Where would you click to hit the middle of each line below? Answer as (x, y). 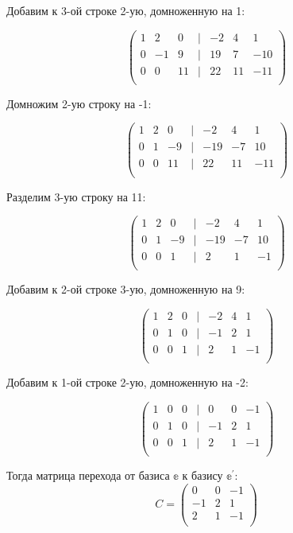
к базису (202, 475)
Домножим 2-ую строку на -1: (79, 103)
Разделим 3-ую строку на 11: (76, 196)
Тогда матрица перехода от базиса (88, 475)
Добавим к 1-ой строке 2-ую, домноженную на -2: (127, 382)
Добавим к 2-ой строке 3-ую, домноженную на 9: (126, 289)
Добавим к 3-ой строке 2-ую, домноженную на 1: (126, 10)
